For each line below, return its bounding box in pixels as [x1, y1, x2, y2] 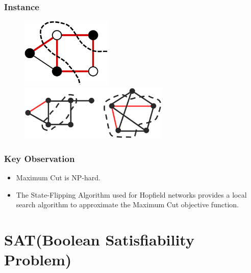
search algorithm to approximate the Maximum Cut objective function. [16, 199, 239, 210]
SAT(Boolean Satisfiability [4, 229, 194, 250]
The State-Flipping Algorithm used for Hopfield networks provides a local [16, 189, 247, 200]
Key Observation [4, 152, 75, 165]
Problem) [4, 249, 72, 270]
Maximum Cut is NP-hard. [16, 172, 101, 183]
